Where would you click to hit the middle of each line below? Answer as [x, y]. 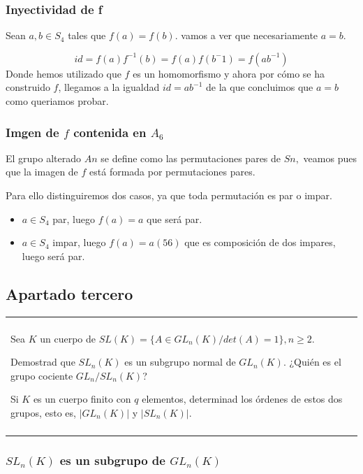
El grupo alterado [44, 158]
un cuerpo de [68, 338]
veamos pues [330, 158]
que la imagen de [42, 172]
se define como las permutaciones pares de [191, 158]
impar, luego [79, 242]
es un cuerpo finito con [82, 399]
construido [28, 87]
